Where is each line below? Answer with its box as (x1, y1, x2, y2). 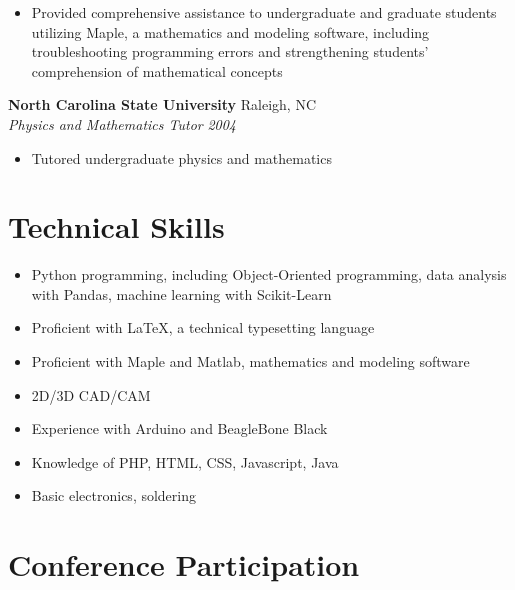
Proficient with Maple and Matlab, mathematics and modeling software (31, 351, 470, 372)
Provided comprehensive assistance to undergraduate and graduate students (31, 2, 497, 22)
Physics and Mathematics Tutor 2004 (8, 113, 236, 134)
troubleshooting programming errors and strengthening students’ (31, 41, 429, 62)
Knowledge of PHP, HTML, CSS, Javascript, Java (31, 451, 339, 472)
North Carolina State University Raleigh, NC (8, 94, 317, 115)
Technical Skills (8, 206, 225, 247)
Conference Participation (8, 544, 360, 585)
